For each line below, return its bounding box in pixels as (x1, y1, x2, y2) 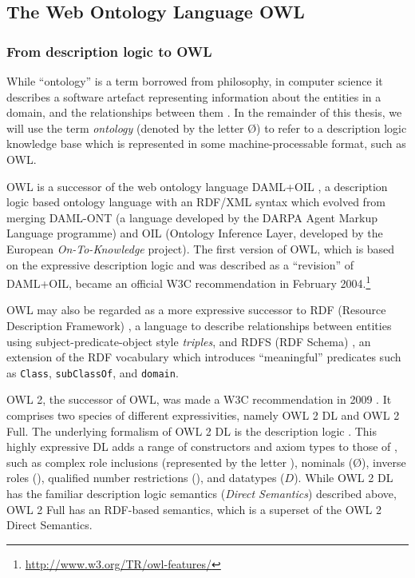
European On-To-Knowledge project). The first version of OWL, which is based (6, 240, 395, 257)
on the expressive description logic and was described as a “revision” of (6, 256, 354, 273)
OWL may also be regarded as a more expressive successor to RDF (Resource (6, 301, 386, 318)
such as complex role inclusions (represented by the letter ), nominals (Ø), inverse (6, 453, 406, 470)
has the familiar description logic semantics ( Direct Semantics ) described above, (6, 484, 397, 501)
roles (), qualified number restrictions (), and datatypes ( (6, 469, 285, 486)
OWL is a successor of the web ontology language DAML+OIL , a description (6, 177, 388, 194)
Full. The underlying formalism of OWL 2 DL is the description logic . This (6, 422, 377, 439)
